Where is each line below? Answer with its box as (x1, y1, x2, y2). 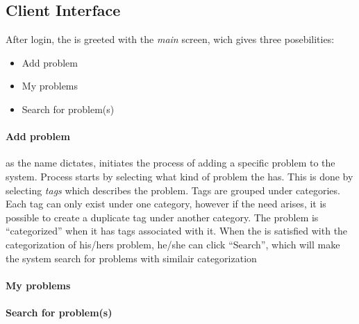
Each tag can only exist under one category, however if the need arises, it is (6, 196, 326, 211)
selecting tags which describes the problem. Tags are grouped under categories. (6, 182, 340, 197)
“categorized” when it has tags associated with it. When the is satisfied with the (6, 223, 348, 238)
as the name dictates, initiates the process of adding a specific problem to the (6, 155, 335, 170)
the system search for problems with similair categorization (6, 250, 257, 265)
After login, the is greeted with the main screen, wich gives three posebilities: (6, 32, 335, 46)
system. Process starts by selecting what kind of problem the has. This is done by (6, 169, 353, 183)
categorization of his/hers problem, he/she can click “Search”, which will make (6, 237, 340, 251)
